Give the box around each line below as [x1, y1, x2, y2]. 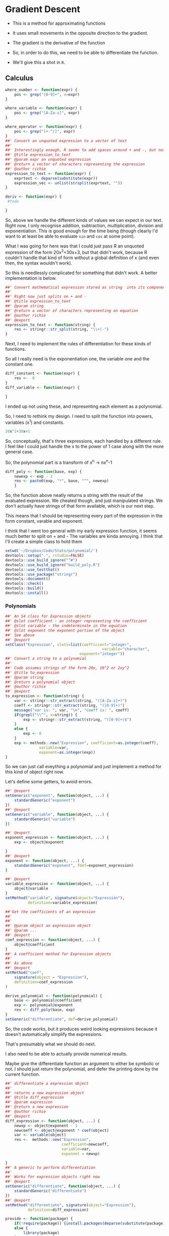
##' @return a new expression [5, 1104, 69, 1109]
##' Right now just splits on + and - [5, 294, 87, 299]
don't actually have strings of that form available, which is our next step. [5, 503, 155, 509]
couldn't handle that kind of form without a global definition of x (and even [5, 255, 159, 261]
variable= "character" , [102, 647, 150, 652]
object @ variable [14, 886, 49, 891]
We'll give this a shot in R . [12, 59, 65, 65]
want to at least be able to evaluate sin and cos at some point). [5, 233, 135, 239]
